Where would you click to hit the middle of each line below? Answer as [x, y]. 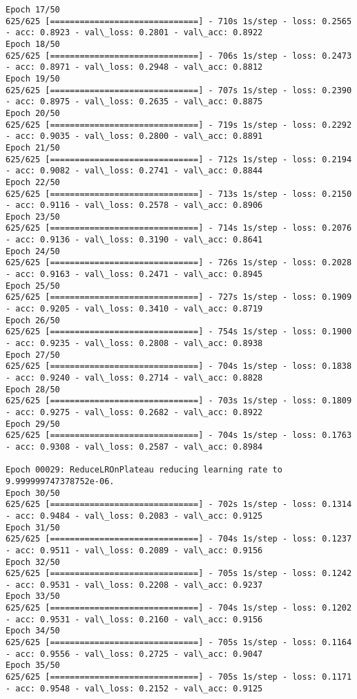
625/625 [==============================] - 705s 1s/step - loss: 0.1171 [179, 677]
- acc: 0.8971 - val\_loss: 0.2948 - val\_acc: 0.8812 [134, 67]
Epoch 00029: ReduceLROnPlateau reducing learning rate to [144, 470]
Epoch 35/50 [33, 666]
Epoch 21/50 [33, 147]
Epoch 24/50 [33, 251]
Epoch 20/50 [33, 113]
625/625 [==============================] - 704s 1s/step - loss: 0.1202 [179, 608]
